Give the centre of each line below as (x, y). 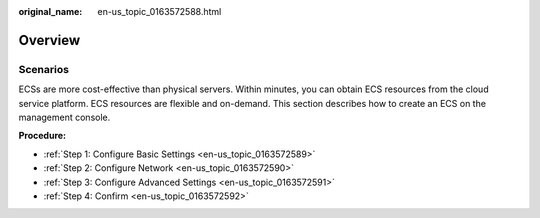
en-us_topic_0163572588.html (159, 11)
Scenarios (44, 69)
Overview (49, 40)
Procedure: (42, 136)
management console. (64, 117)
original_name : (50, 11)
